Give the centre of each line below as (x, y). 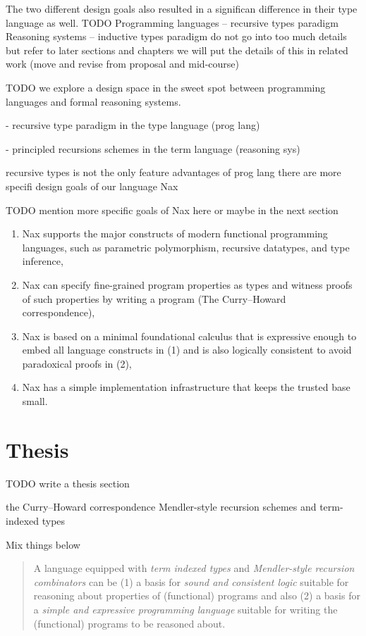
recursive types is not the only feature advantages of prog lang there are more (173, 172)
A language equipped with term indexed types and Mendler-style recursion (194, 568)
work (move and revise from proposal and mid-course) (122, 64)
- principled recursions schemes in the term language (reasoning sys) (153, 148)
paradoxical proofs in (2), (77, 363)
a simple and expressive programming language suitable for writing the (185, 609)
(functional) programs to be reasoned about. (129, 623)
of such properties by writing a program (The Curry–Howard (154, 298)
